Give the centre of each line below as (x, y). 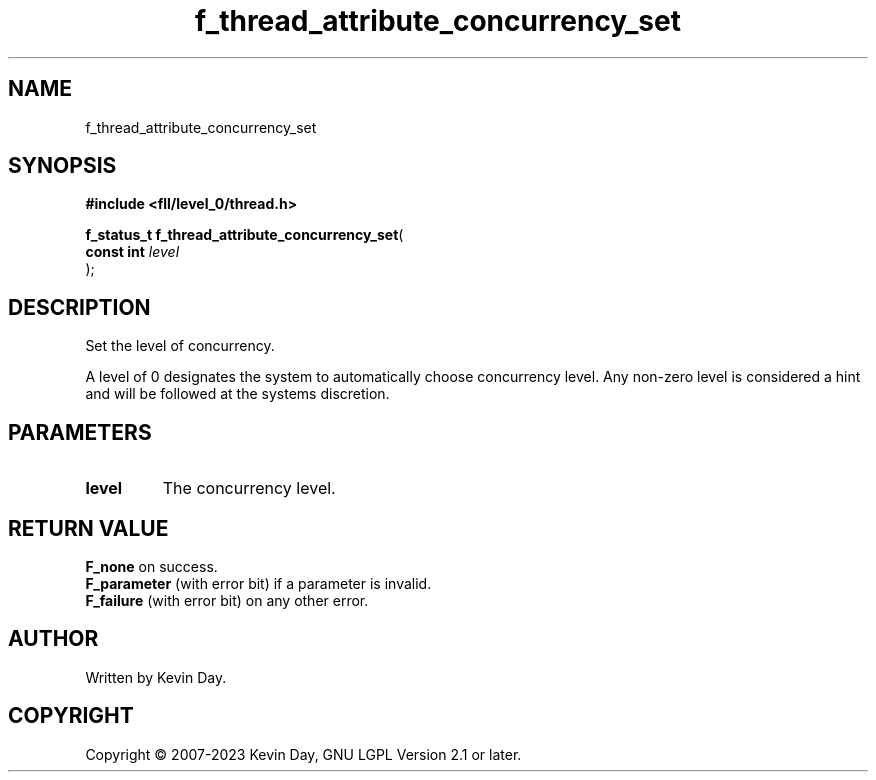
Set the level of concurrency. (180, 346)
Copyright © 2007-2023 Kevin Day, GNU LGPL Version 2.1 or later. (303, 754)
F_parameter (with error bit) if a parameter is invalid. (258, 583)
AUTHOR (53, 639)
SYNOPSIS (62, 166)
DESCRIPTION (79, 307)
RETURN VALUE (88, 528)
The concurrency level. (249, 488)
